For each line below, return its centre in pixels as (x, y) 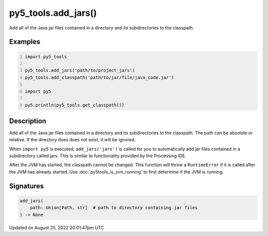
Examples (25, 42)
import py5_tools (46, 57)
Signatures (27, 186)
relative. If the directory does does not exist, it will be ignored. (72, 140)
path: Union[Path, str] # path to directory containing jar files (114, 208)
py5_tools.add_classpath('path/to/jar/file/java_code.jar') (100, 77)
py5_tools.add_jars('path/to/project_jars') (80, 70)
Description (28, 121)
